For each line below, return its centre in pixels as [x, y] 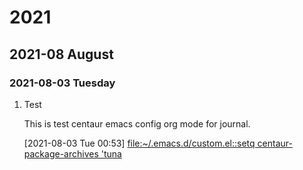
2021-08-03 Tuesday [62, 83]
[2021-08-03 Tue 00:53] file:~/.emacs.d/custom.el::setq [139, 143]
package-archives [61, 153]
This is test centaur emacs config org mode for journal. [137, 123]
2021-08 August [61, 54]
